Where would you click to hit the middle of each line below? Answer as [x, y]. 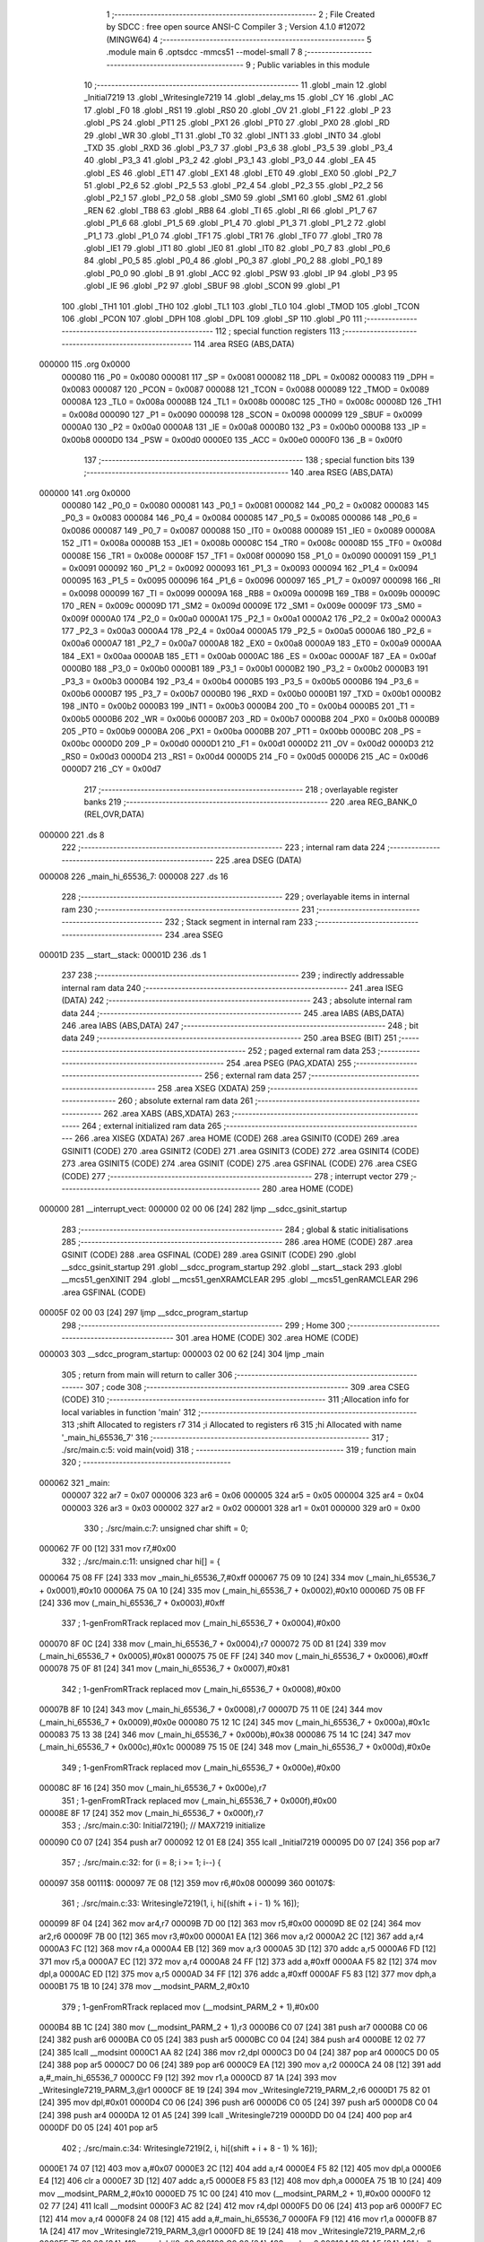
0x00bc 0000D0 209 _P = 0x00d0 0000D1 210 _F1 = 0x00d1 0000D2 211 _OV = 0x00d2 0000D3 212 [248, 743]
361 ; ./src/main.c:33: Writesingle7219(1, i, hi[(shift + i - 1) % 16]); [180, 1903]
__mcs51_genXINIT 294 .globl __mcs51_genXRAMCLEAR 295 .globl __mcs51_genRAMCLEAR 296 [240, 1280]
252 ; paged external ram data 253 [312, 1050]
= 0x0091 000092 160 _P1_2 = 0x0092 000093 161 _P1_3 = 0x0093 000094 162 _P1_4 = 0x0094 [240, 569]
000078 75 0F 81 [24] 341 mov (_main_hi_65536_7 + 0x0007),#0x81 [164, 1669]
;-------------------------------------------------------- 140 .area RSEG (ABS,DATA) [238, 473]
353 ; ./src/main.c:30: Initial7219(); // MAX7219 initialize [164, 1826]
